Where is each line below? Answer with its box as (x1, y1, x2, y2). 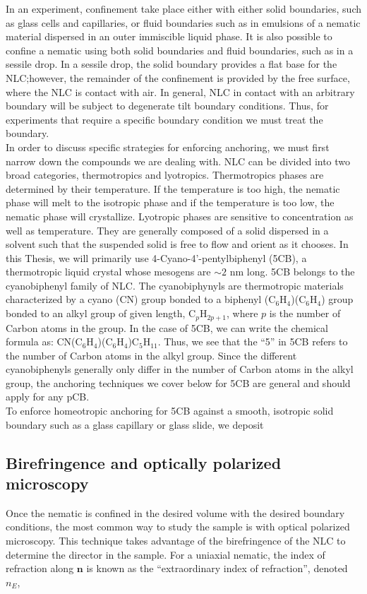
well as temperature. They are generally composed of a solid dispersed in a (6, 222, 329, 237)
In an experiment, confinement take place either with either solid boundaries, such (6, 1, 361, 16)
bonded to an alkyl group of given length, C (6, 306, 196, 321)
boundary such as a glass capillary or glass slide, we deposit (6, 417, 264, 432)
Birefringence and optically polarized (6, 451, 282, 473)
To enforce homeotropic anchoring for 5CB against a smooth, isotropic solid (6, 403, 334, 418)
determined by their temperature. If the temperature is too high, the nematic (6, 181, 340, 196)
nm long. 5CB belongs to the (229, 264, 355, 279)
